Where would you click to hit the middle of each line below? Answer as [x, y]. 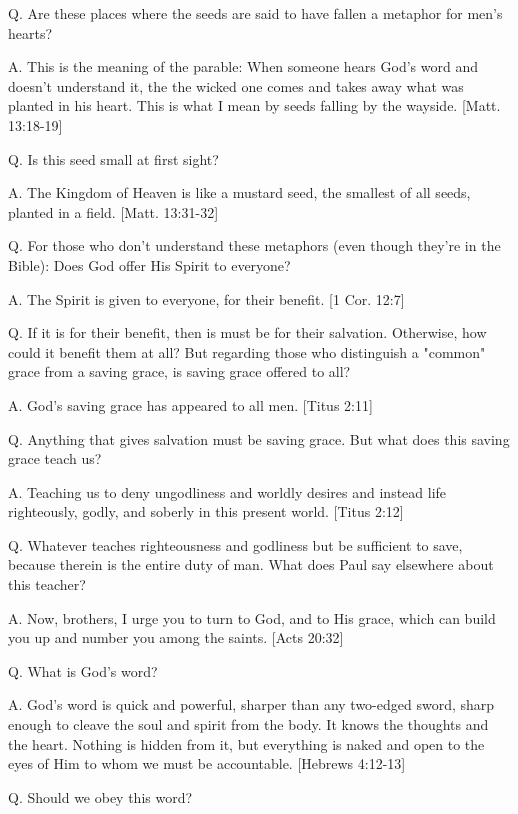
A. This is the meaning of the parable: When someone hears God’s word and [243, 66]
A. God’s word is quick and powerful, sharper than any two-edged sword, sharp [251, 704]
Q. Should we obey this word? [100, 796]
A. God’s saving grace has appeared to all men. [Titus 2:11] [190, 404]
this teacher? [47, 584]
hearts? [30, 32]
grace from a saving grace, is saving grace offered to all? [179, 371]
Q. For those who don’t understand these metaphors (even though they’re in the [254, 245]
